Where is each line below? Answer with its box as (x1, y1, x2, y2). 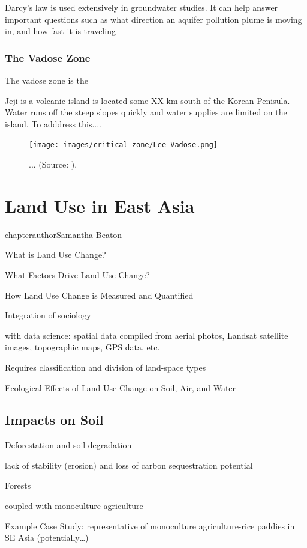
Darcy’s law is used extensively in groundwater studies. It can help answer (5, 1, 278, 13)
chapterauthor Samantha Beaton (5, 228, 122, 240)
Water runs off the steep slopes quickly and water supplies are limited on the (5, 106, 287, 118)
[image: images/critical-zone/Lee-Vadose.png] (29, 141, 218, 150)
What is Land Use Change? (5, 248, 106, 261)
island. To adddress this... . (5, 117, 101, 130)
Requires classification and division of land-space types (5, 361, 206, 373)
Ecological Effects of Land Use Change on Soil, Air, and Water (5, 381, 236, 394)
